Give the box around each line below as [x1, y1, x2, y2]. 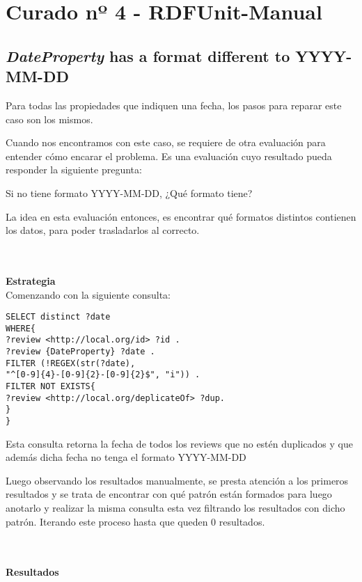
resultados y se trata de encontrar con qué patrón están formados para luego [6, 487, 332, 501]
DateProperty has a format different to [6, 45, 290, 66]
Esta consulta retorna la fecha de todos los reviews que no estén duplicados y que [6, 436, 353, 450]
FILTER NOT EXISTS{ [6, 382, 95, 392]
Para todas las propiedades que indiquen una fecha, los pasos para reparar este [6, 97, 342, 112]
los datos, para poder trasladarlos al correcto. [6, 223, 200, 237]
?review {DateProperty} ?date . [6, 347, 155, 357]
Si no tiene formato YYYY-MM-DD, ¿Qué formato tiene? [6, 185, 253, 200]
